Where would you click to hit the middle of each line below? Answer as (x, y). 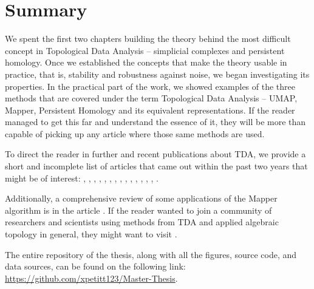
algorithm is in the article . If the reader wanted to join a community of (138, 210)
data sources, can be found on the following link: (95, 266)
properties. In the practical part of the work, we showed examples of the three (150, 86)
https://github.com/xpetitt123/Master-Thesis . (91, 278)
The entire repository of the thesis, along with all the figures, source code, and (151, 254)
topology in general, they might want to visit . (91, 234)
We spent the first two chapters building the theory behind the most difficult (148, 39)
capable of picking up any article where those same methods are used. (135, 133)
